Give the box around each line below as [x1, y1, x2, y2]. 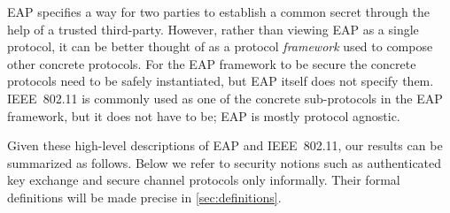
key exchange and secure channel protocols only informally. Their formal [7, 171, 400, 189]
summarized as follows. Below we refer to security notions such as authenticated [7, 153, 442, 171]
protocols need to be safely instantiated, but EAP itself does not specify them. [7, 72, 434, 90]
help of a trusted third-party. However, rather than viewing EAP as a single [7, 19, 419, 38]
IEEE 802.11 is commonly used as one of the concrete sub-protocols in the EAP [7, 88, 443, 107]
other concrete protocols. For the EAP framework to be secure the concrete [7, 54, 416, 72]
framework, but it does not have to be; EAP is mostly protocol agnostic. [7, 106, 400, 125]
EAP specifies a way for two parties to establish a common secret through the [7, 3, 430, 20]
